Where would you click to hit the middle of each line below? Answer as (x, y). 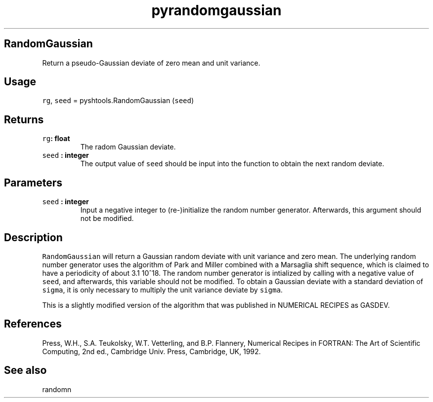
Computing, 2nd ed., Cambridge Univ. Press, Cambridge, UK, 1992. (152, 351)
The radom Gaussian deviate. (128, 147)
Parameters (33, 183)
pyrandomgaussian (216, 10)
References (33, 324)
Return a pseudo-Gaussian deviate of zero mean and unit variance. (151, 63)
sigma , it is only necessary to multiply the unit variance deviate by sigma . (162, 290)
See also (25, 370)
